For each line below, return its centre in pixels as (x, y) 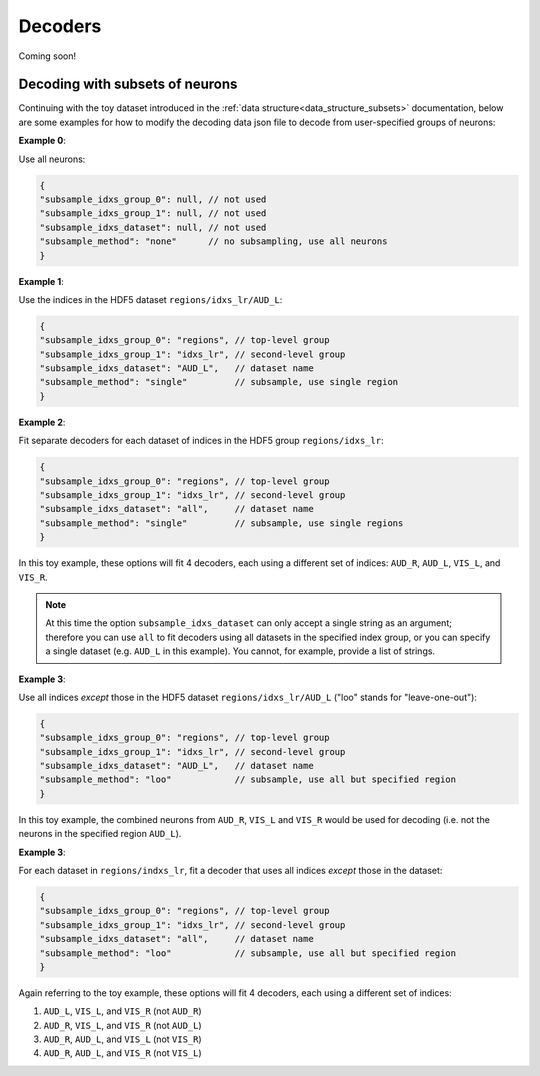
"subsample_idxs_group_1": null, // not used (153, 213)
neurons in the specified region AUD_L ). (100, 834)
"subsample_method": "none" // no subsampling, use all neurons (213, 241)
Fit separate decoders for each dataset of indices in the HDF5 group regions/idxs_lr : (201, 441)
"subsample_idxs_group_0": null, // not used (153, 199)
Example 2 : (42, 422)
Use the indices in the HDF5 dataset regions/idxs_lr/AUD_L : (150, 299)
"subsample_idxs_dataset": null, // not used (153, 227)
